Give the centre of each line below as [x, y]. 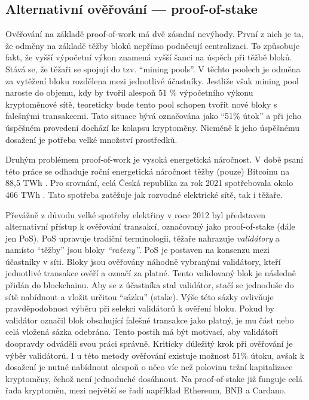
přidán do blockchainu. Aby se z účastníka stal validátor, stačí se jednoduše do [150, 285]
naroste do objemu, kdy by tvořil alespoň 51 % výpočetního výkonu [129, 92]
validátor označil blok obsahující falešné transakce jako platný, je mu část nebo [150, 320]
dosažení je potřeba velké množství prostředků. [91, 139]
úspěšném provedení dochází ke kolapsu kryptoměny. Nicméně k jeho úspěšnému [152, 127]
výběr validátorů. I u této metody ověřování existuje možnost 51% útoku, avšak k [155, 355]
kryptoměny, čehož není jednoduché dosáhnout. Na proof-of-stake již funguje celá [154, 378]
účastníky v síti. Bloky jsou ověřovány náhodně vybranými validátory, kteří [143, 261]
